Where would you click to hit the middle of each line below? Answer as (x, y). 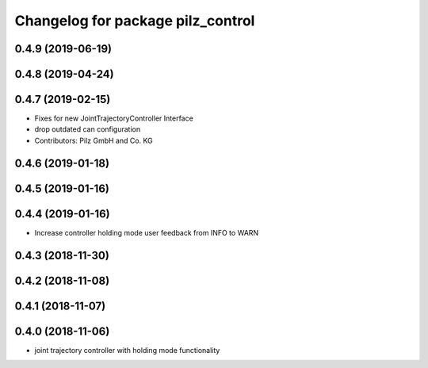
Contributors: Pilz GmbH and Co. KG (94, 140)
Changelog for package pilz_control (135, 21)
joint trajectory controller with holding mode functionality (127, 350)
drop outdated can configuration (88, 129)
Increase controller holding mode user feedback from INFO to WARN (147, 232)
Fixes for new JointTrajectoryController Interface (114, 118)
